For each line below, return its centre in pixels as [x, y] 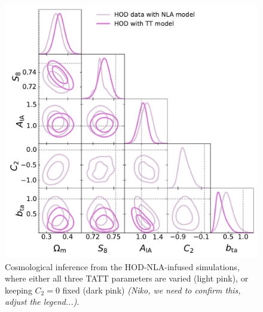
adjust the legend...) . [42, 302]
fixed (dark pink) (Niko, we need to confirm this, [152, 290]
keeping [19, 290]
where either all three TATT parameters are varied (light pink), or [127, 278]
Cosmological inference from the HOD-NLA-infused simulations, [122, 266]
